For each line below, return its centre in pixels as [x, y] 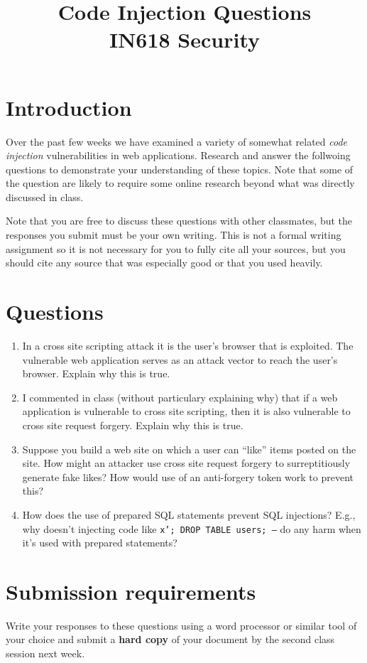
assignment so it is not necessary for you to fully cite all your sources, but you [176, 248]
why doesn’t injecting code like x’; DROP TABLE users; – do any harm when [192, 528]
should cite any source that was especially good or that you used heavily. [164, 263]
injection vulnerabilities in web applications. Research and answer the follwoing [178, 155]
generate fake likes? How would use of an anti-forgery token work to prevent [188, 476]
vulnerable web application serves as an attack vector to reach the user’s [180, 359]
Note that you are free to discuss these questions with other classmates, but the [179, 221]
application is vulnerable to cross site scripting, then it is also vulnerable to [186, 411]
